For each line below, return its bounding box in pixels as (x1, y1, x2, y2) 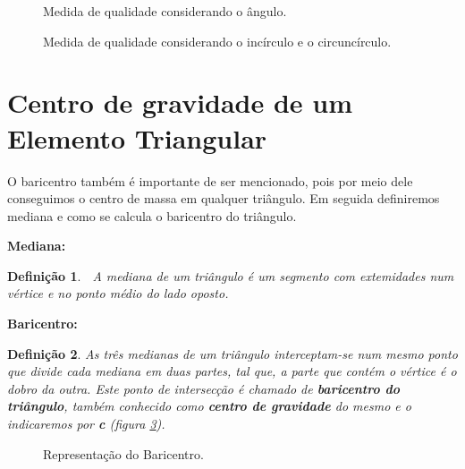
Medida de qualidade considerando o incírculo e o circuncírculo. (43, 31, 392, 50)
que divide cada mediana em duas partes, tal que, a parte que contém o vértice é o (7, 362, 457, 380)
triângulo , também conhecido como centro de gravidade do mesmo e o (7, 397, 411, 415)
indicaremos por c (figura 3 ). (7, 414, 165, 433)
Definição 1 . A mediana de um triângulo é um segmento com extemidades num (7, 266, 454, 285)
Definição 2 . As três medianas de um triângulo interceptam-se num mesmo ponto (7, 344, 458, 362)
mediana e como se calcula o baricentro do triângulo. (7, 206, 297, 225)
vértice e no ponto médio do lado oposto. (7, 284, 229, 303)
